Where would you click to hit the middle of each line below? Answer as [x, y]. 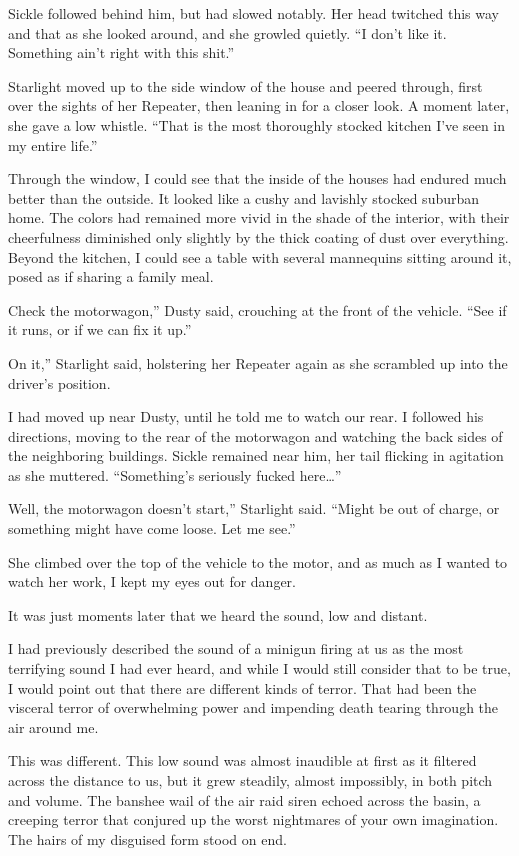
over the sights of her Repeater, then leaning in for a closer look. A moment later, [259, 105]
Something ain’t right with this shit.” [121, 52]
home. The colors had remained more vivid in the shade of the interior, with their [259, 217]
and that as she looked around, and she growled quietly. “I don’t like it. [227, 32]
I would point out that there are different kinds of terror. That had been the [242, 687]
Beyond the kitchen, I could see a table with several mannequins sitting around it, [260, 256]
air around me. [53, 726]
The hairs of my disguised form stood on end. [147, 838]
